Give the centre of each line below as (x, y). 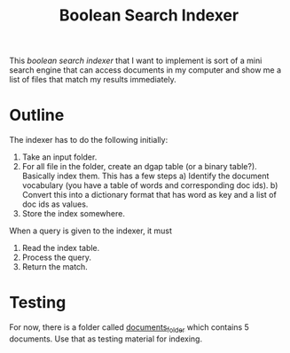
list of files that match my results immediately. (93, 80)
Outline (37, 115)
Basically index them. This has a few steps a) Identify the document (145, 176)
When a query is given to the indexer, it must (91, 231)
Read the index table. (61, 248)
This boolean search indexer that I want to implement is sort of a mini (136, 61)
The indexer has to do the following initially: (89, 140)
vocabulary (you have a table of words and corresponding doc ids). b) (150, 185)
